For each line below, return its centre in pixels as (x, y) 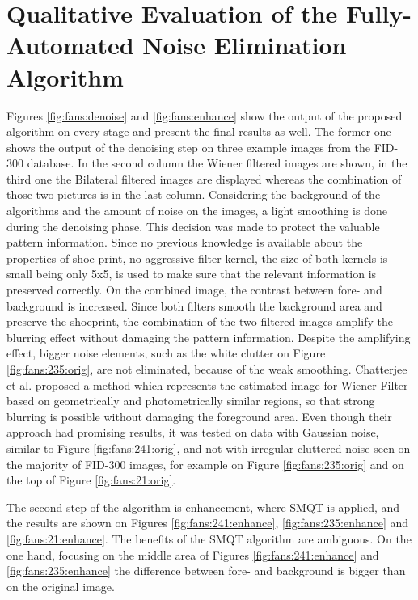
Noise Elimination (245, 45)
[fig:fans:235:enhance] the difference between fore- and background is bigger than (206, 570)
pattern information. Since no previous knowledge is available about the (185, 242)
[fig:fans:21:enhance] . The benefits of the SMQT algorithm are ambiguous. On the (209, 538)
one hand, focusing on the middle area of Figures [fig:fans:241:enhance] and (193, 554)
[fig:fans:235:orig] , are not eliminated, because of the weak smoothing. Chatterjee (207, 369)
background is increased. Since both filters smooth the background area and (194, 305)
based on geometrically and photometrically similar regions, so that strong (191, 401)
